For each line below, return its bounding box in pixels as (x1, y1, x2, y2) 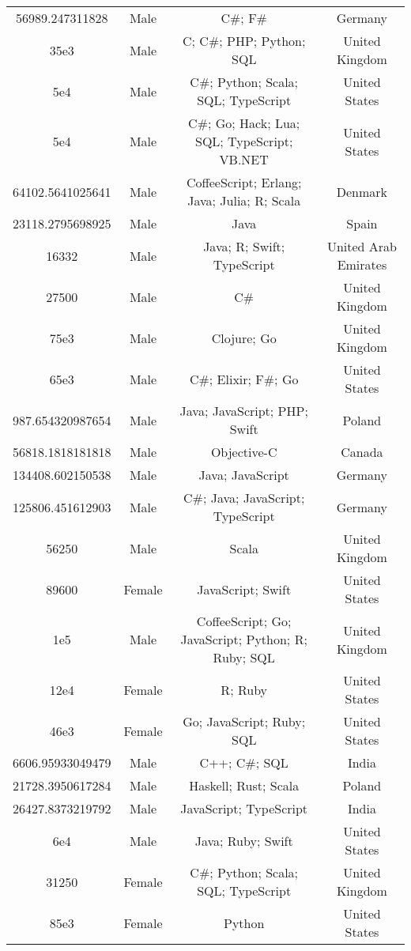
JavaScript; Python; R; (180, 630, 307, 648)
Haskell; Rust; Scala (189, 776, 300, 794)
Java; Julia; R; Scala (187, 191, 301, 209)
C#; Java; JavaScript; (183, 489, 305, 507)
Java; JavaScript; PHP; (179, 402, 308, 420)
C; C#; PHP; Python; (183, 32, 306, 50)
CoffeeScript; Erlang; (186, 173, 302, 191)
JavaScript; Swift (197, 579, 292, 598)
